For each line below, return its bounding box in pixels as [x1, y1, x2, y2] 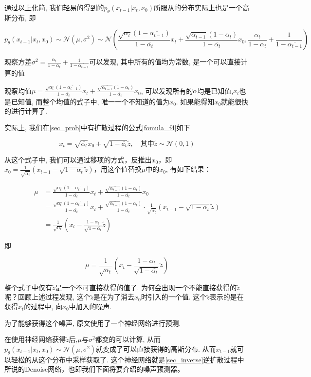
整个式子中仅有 [4, 282, 52, 292]
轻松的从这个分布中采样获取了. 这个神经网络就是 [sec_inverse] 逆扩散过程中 [11, 354, 244, 364]
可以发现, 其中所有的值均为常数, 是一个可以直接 [89, 57, 241, 67]
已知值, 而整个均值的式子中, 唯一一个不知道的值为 [11, 96, 170, 106]
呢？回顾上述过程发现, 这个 [4, 292, 91, 302]
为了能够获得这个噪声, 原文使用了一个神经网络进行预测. [4, 317, 181, 328]
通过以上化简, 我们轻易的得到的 [4, 2, 104, 12]
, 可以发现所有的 [141, 85, 193, 96]
